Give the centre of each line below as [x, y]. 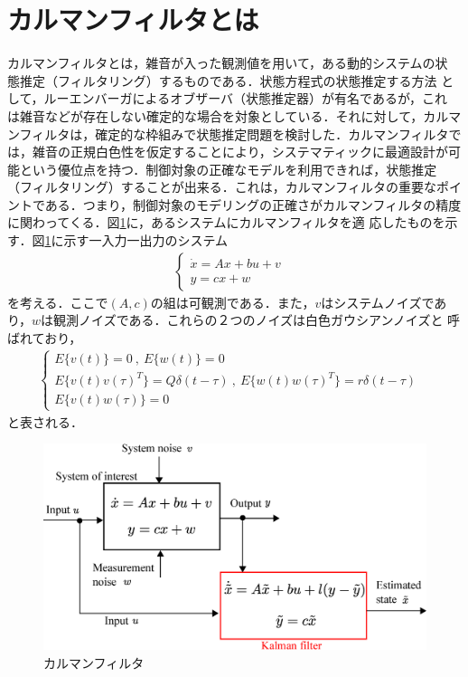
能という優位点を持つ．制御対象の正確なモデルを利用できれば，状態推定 [222, 169]
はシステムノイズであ [384, 302]
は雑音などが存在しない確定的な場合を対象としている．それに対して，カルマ [234, 115]
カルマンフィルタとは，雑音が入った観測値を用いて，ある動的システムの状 [228, 63]
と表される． [45, 421]
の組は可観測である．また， [233, 302]
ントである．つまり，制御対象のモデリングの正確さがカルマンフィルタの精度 [234, 204]
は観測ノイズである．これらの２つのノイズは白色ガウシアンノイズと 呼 [251, 320]
